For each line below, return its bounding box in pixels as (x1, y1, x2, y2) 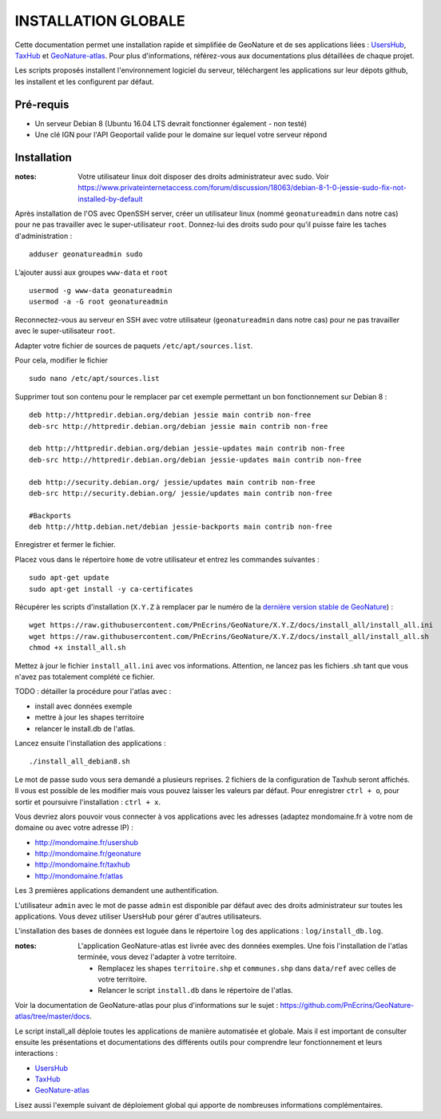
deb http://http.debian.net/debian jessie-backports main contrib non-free (29, 522, 332, 531)
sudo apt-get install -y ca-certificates (29, 584, 193, 593)
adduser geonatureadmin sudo (29, 250, 143, 259)
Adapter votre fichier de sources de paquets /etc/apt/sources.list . (14, 340, 253, 351)
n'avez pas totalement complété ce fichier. (14, 672, 155, 681)
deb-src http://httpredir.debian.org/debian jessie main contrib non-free (29, 422, 328, 431)
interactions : (14, 1049, 58, 1058)
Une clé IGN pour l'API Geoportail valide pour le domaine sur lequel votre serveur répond (34, 130, 328, 140)
